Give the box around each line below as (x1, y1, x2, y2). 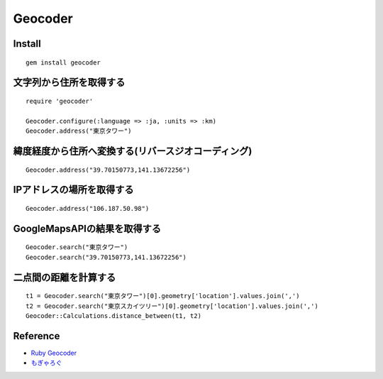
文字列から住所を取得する (13, 77, 126, 89)
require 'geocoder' (26, 97, 94, 105)
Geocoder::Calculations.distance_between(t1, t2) (26, 312, 202, 319)
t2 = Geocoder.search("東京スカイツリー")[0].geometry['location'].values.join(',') (26, 302, 318, 310)
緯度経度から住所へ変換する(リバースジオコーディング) (13, 145, 252, 157)
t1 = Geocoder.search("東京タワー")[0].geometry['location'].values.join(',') (26, 292, 300, 300)
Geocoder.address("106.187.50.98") (26, 204, 150, 212)
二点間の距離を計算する (13, 271, 116, 283)
